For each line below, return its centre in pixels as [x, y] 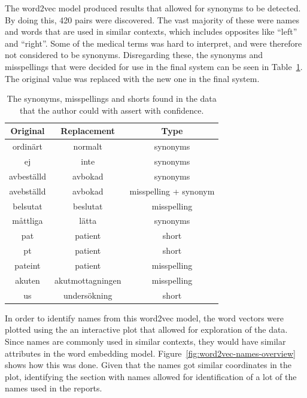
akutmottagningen [88, 280]
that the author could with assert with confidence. [112, 110]
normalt [88, 146]
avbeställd [28, 176]
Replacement [88, 131]
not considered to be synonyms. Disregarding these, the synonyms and [134, 55]
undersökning [88, 295]
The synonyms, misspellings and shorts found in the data [112, 98]
